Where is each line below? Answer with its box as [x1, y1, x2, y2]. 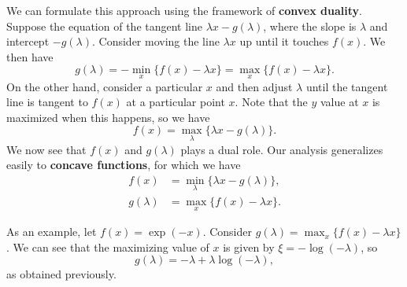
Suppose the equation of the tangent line [6, 17, 202, 34]
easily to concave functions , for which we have [6, 156, 241, 173]
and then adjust [216, 78, 293, 94]
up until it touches [239, 33, 329, 50]
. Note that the [235, 94, 308, 110]
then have [6, 48, 54, 64]
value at [320, 94, 359, 110]
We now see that [6, 141, 87, 157]
